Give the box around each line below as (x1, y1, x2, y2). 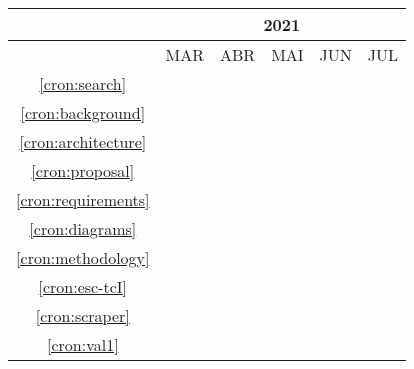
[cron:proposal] (31, 159, 135, 182)
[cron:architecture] (19, 130, 147, 153)
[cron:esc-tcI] (38, 275, 128, 298)
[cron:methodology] (16, 246, 150, 269)
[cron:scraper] (35, 304, 130, 327)
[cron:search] (39, 72, 127, 95)
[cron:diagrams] (29, 217, 137, 240)
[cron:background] (20, 101, 146, 124)
